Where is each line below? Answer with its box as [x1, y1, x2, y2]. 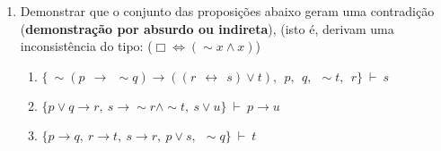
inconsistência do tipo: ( [20, 37, 153, 55]
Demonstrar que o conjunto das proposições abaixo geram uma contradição [20, 2, 435, 20]
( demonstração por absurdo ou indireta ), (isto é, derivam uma [20, 19, 394, 38]
